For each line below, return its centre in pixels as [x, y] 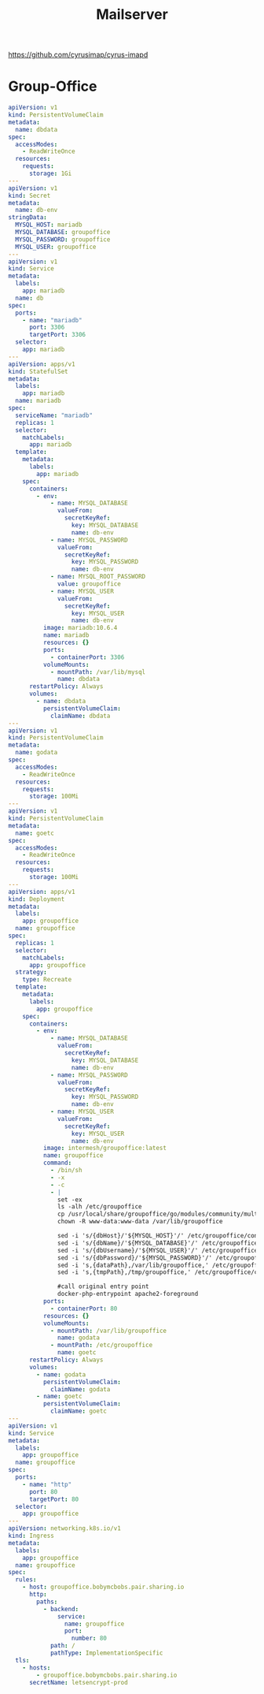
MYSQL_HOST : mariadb [49, 225]
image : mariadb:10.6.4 [80, 628]
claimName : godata [80, 1389]
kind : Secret [29, 195]
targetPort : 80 [54, 1499]
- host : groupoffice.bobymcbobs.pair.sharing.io [103, 1587]
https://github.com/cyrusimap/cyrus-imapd [78, 55]
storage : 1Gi [50, 173]
